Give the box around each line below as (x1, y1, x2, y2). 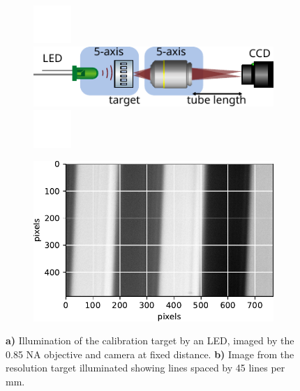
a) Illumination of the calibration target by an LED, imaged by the (6, 333, 294, 348)
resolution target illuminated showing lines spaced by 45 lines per (6, 360, 285, 375)
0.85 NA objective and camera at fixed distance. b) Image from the (6, 346, 294, 361)
